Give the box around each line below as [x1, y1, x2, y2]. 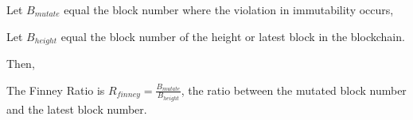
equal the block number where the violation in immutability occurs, [64, 2, 394, 17]
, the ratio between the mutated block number [181, 81, 407, 98]
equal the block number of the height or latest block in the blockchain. [60, 28, 405, 44]
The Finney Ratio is [6, 81, 105, 98]
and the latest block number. [6, 101, 147, 118]
